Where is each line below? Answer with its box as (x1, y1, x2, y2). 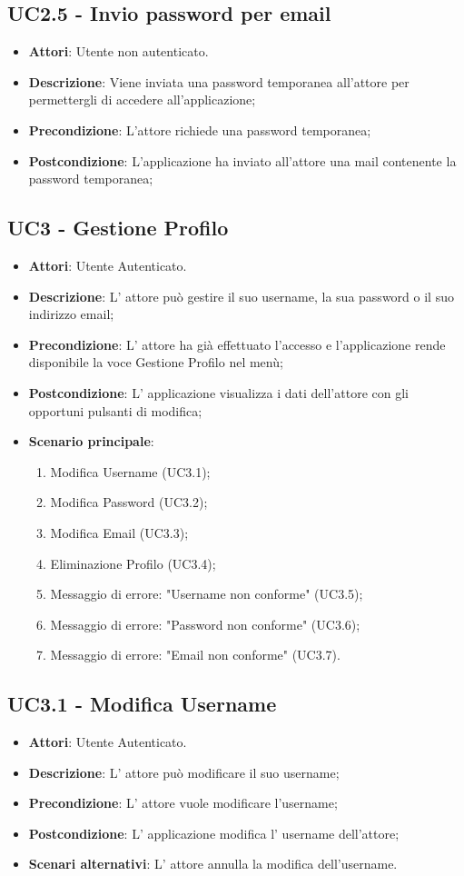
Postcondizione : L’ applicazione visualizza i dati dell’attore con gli (28, 383, 409, 402)
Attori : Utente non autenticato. (28, 42, 209, 61)
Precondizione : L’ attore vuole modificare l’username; (28, 793, 338, 812)
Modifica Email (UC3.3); (50, 523, 189, 542)
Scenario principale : (28, 432, 154, 451)
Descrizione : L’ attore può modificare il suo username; (28, 762, 340, 781)
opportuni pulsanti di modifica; (28, 401, 202, 420)
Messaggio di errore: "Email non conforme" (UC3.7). (50, 645, 341, 664)
